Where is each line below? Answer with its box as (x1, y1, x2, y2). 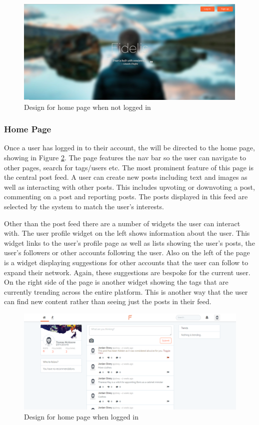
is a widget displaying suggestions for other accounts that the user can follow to (4, 257, 248, 267)
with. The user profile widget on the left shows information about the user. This (4, 228, 250, 238)
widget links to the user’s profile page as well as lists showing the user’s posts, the (4, 237, 255, 248)
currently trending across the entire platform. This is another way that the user (4, 286, 248, 297)
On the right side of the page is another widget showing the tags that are (4, 277, 228, 287)
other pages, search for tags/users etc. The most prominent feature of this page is (4, 162, 253, 172)
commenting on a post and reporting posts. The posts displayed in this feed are (4, 191, 248, 202)
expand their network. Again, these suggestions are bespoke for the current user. (4, 267, 250, 277)
